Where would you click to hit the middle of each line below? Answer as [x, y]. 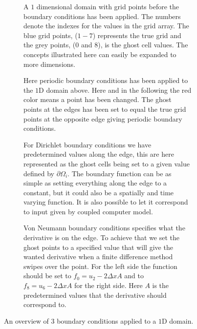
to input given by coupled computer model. [88, 211]
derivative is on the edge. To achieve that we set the [102, 237]
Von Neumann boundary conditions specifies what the [104, 228]
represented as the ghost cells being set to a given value [107, 163]
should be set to [47, 276]
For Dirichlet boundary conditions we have [88, 144]
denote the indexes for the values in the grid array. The [106, 26]
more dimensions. [49, 64]
